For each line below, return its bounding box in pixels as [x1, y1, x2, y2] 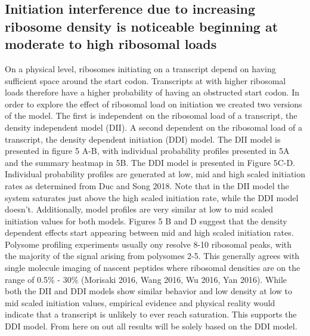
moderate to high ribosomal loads [5, 35, 217, 53]
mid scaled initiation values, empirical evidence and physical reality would [5, 296, 275, 309]
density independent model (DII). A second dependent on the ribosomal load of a [5, 121, 303, 133]
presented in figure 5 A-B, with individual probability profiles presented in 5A [5, 144, 290, 157]
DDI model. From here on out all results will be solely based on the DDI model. [5, 320, 297, 332]
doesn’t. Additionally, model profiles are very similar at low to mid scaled [5, 203, 274, 215]
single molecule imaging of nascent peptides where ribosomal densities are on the [5, 261, 300, 274]
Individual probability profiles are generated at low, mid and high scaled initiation [5, 168, 305, 180]
